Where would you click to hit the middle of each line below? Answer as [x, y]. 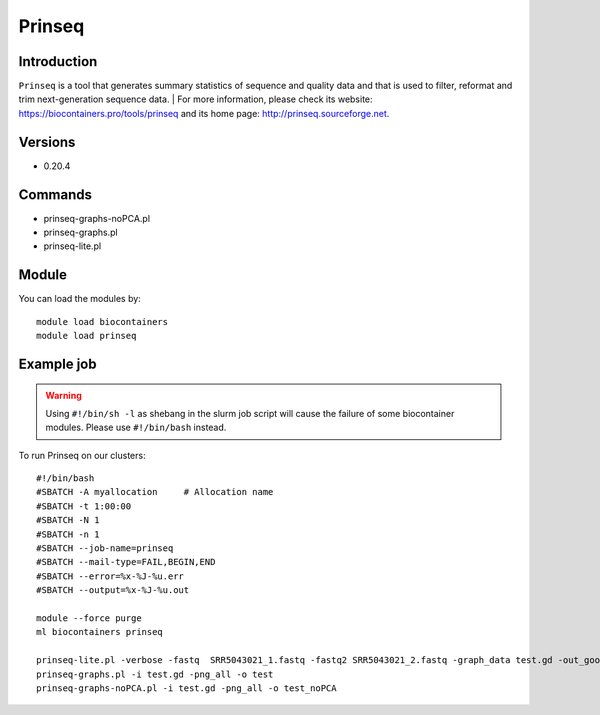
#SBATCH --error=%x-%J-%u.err [110, 576]
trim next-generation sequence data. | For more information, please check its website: [196, 99]
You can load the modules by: [80, 299]
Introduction [58, 61]
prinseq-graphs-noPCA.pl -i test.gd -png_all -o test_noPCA [186, 688]
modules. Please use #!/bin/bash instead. [136, 427]
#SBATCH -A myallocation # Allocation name [155, 492]
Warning [63, 395]
